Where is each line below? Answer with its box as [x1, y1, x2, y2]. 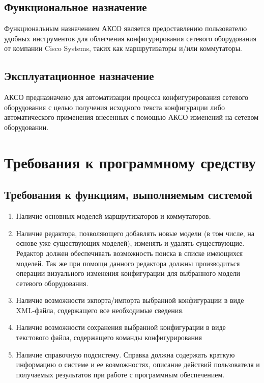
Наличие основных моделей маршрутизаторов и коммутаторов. [16, 211, 211, 221]
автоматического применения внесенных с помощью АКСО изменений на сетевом [4, 112, 259, 122]
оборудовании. [4, 121, 49, 132]
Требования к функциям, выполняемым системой [4, 187, 252, 202]
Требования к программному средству [4, 151, 256, 172]
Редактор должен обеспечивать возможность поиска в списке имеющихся [16, 247, 243, 258]
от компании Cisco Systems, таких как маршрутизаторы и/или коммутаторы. [4, 43, 242, 54]
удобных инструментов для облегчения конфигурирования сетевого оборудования [4, 33, 256, 43]
